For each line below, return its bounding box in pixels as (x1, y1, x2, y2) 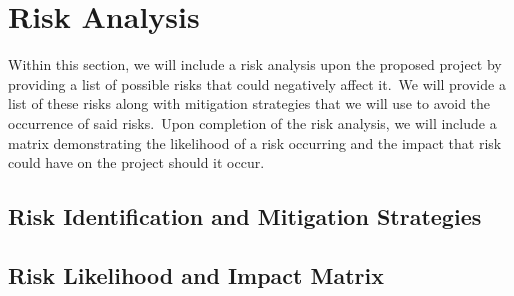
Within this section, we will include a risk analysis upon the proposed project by (8, 54, 502, 75)
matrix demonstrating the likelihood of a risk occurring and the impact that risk (8, 132, 502, 153)
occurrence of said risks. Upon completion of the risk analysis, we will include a (8, 112, 497, 133)
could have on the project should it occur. (8, 152, 265, 173)
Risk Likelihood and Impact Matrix (8, 259, 384, 290)
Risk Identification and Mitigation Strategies (8, 201, 482, 232)
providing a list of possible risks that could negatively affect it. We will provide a (8, 73, 506, 94)
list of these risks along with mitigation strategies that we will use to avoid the (8, 93, 491, 114)
